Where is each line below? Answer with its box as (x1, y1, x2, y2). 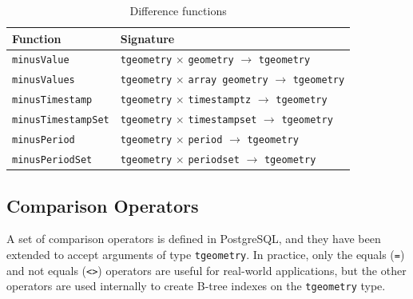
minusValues (12, 74, 75, 86)
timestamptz (188, 94, 252, 106)
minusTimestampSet (12, 114, 109, 126)
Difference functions (129, 2, 227, 18)
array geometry (188, 74, 268, 86)
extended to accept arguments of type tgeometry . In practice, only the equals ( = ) (6, 245, 405, 262)
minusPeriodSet (12, 153, 93, 165)
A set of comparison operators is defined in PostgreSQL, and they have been (6, 230, 381, 247)
